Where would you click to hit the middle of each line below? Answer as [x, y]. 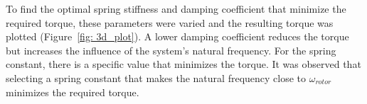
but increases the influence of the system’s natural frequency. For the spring [171, 50]
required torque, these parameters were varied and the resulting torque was [170, 22]
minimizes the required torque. [73, 92]
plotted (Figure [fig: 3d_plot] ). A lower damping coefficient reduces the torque [177, 36]
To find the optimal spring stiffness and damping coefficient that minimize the [176, 8]
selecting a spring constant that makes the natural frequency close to [156, 77]
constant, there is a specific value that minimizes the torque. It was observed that [183, 64]
